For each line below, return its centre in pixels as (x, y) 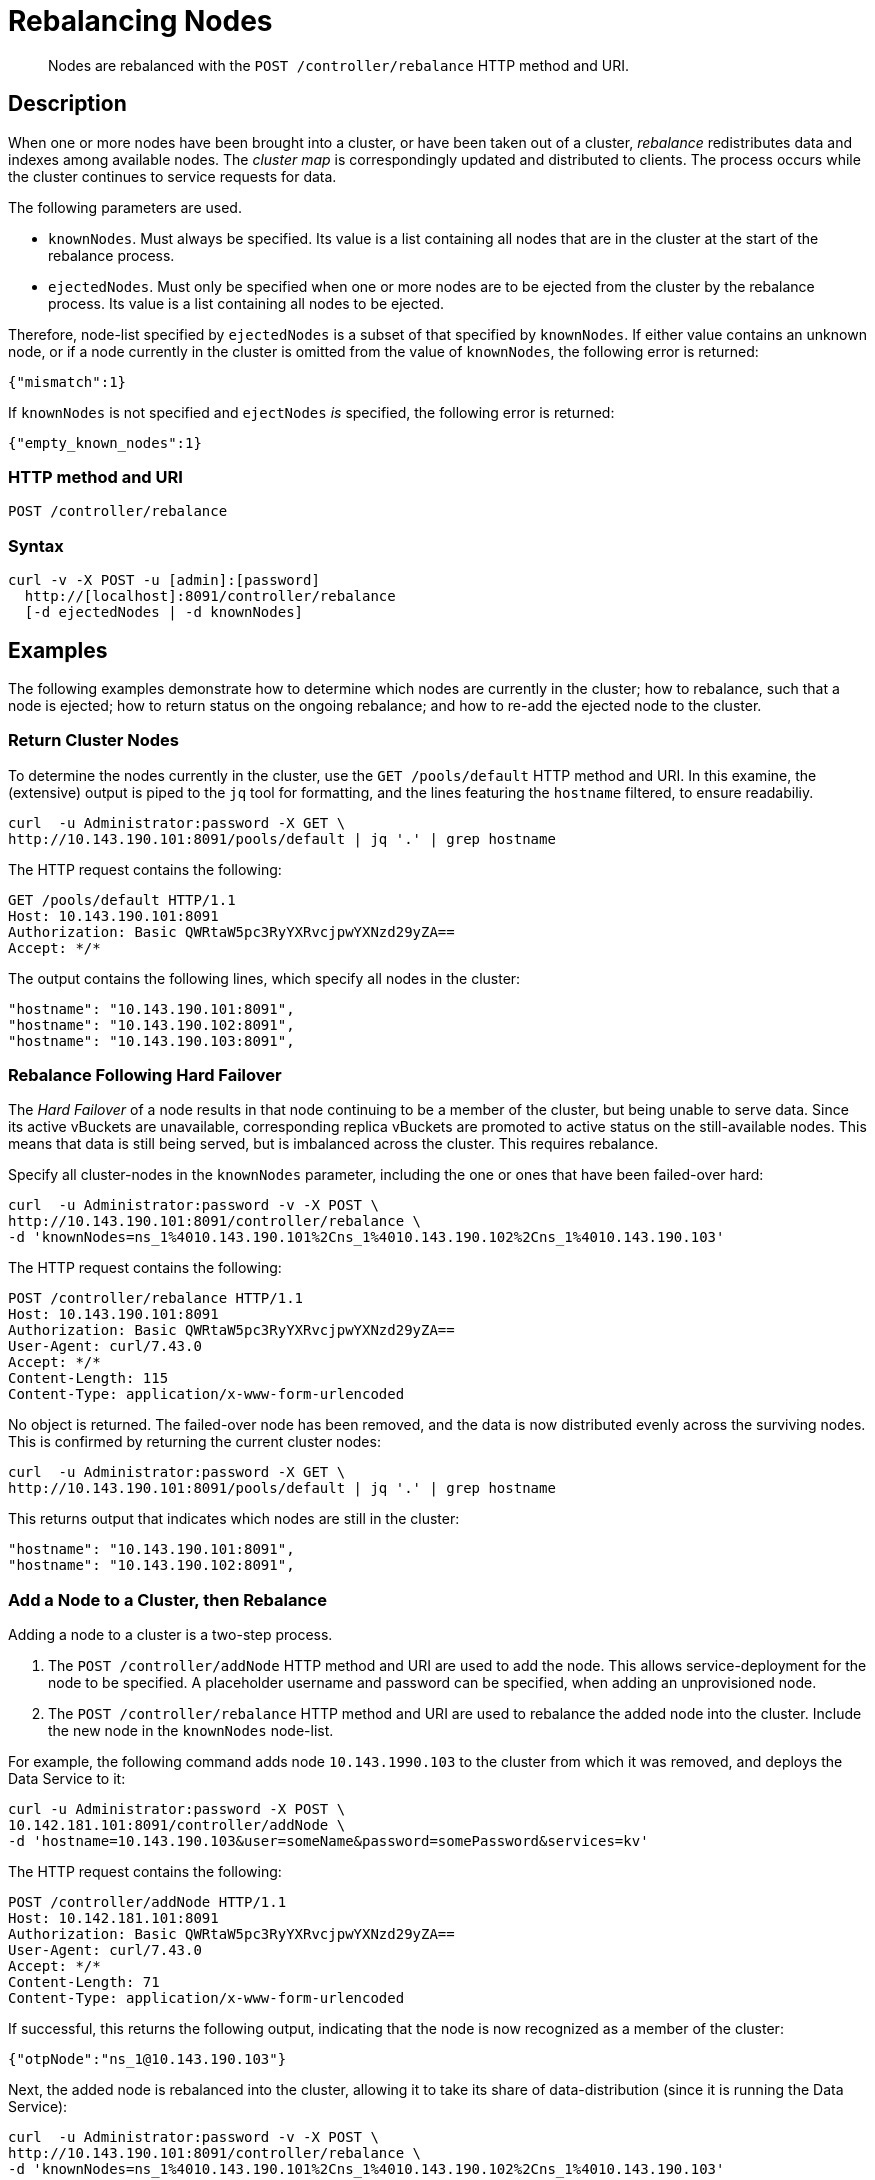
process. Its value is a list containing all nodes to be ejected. (246, 303)
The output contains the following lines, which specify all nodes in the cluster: (264, 978)
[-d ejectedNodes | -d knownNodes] (164, 612)
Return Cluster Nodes (94, 740)
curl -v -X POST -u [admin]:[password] (164, 580)
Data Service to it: (67, 1779)
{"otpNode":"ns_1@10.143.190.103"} (147, 2059)
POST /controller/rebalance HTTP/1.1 (156, 1298)
